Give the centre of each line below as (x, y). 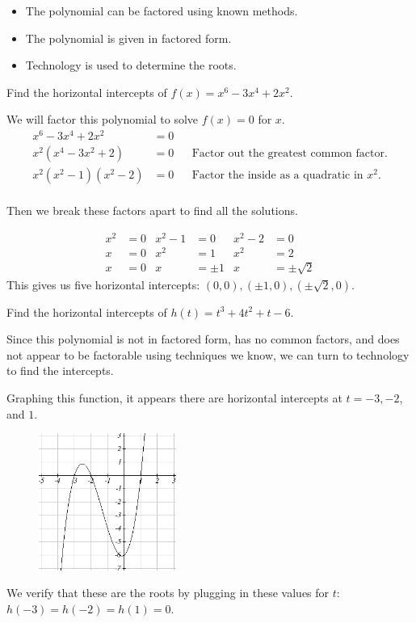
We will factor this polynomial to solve (103, 119)
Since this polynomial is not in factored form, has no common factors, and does (203, 339)
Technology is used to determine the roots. (131, 65)
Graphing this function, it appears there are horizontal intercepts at (174, 397)
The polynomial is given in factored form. (128, 38)
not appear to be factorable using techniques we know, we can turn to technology (208, 354)
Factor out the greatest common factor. (290, 154)
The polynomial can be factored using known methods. (162, 11)
